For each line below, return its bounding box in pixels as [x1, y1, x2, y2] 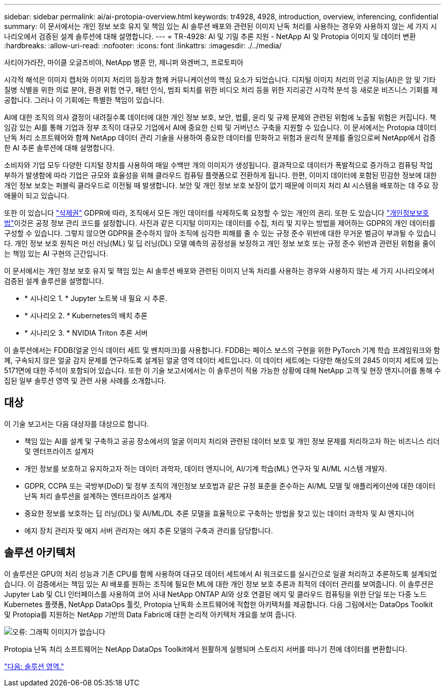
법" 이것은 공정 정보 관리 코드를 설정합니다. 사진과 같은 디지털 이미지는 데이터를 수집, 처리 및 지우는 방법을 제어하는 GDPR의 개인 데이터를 [4, 219, 436, 227]
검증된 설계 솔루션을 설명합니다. [4, 277, 104, 285]
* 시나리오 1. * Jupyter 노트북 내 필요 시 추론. [24, 294, 168, 303]
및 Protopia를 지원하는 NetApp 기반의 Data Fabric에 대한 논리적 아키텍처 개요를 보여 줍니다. [4, 610, 297, 619]
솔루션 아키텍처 [4, 546, 76, 559]
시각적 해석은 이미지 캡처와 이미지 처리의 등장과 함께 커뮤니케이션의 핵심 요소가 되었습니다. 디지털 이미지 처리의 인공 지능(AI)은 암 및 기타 [4, 75, 436, 84]
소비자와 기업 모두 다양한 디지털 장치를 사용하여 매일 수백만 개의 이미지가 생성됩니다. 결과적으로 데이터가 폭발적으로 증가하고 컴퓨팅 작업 [4, 161, 433, 169]
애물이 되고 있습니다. [4, 191, 69, 200]
